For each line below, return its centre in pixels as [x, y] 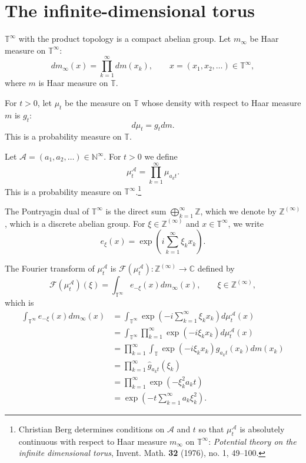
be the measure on [98, 103]
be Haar [264, 39]
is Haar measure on [73, 83]
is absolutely [262, 429]
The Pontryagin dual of [47, 211]
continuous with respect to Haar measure [93, 441]
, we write [246, 223]
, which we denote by [238, 211]
